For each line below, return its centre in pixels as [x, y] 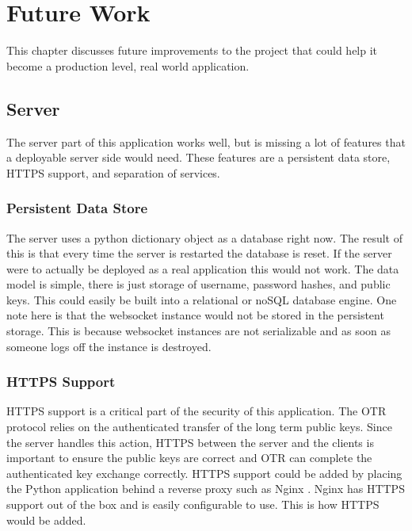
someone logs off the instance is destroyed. [109, 346]
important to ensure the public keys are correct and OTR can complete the [189, 458]
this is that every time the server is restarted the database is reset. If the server [199, 253]
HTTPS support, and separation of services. [113, 172]
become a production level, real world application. [128, 65]
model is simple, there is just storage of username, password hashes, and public [198, 284]
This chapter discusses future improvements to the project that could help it [192, 50]
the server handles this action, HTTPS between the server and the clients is [190, 442]
